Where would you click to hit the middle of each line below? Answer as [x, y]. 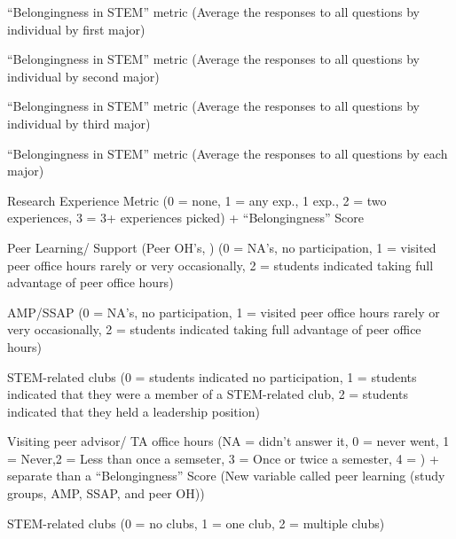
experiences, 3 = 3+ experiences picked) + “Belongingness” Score [185, 218]
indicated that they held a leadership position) [134, 411]
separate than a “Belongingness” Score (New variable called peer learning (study [226, 476]
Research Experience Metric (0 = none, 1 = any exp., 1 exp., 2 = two [197, 200]
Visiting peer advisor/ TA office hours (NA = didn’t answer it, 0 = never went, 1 [228, 441]
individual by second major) [83, 76]
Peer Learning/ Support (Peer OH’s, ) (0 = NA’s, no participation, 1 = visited [222, 247]
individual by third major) [79, 123]
